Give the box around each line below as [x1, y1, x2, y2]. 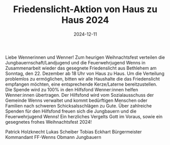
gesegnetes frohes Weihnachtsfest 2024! [5, 119, 92, 125]
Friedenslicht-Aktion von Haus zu [13, 4, 158, 15]
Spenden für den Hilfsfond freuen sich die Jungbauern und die [5, 108, 137, 114]
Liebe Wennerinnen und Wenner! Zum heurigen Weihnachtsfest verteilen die [5, 54, 165, 60]
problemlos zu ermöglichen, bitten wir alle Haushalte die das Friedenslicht [5, 76, 160, 82]
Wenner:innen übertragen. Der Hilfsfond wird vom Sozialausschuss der [5, 92, 154, 98]
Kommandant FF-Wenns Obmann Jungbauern [5, 134, 101, 140]
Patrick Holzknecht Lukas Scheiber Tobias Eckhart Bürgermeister [5, 128, 142, 135]
